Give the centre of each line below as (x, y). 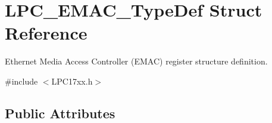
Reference (46, 33)
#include (21, 81)
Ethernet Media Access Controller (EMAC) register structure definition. (136, 61)
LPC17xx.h (72, 81)
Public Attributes (60, 113)
